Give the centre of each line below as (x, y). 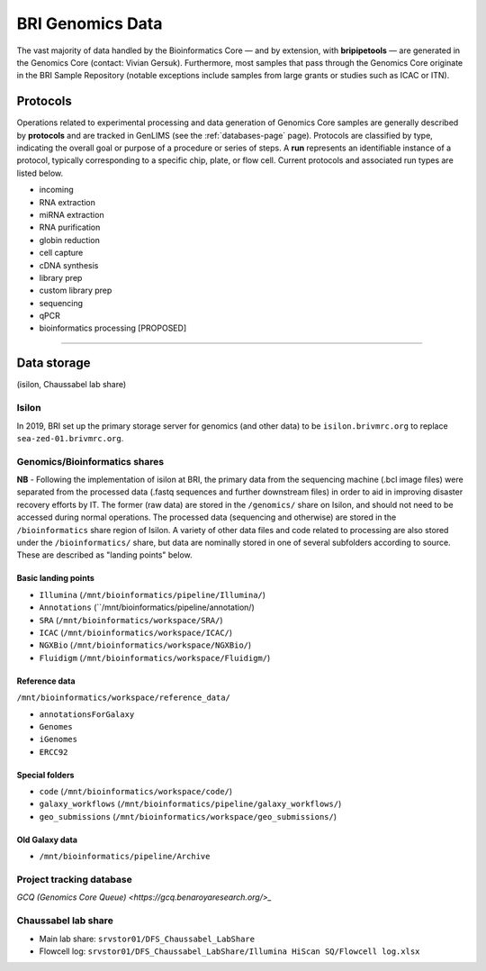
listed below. (40, 173)
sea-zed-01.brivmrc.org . (70, 438)
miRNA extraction (72, 214)
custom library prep (76, 290)
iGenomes (58, 740)
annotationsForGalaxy (87, 714)
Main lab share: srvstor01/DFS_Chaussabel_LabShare (147, 939)
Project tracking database (74, 880)
